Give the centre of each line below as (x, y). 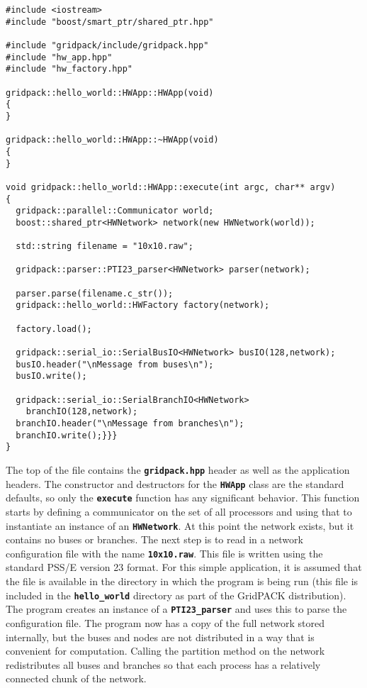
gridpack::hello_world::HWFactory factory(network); (143, 305)
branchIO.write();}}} (67, 435)
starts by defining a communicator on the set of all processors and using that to (179, 511)
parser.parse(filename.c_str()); (95, 293)
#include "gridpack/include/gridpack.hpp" (107, 45)
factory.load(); (54, 329)
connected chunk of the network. (76, 678)
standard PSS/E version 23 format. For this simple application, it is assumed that (184, 567)
